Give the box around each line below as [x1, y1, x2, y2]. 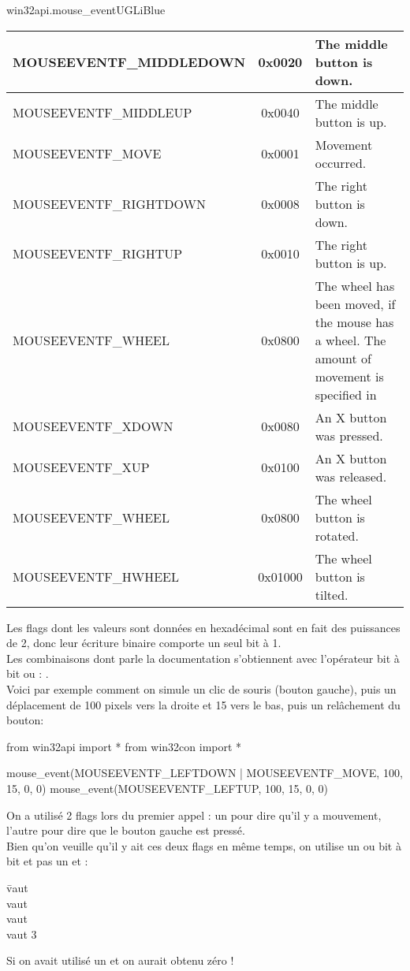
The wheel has [315, 276, 395, 295]
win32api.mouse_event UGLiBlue [6, 2, 166, 17]
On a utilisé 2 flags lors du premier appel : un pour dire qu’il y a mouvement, [6, 806, 382, 823]
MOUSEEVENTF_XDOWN [13, 417, 173, 436]
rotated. [315, 526, 359, 545]
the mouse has [315, 312, 394, 331]
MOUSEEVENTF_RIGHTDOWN [13, 194, 207, 213]
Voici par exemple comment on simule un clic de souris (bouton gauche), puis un [6, 680, 397, 697]
